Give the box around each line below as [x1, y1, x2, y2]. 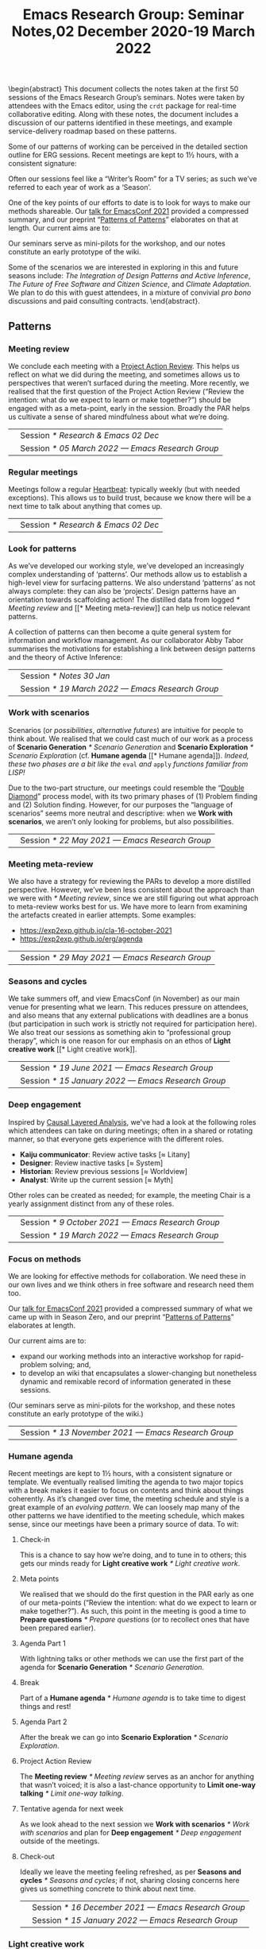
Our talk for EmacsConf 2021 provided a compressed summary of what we [8, 1304, 253, 1313]
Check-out [19, 1852, 56, 1862]
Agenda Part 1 [19, 1639, 66, 1649]
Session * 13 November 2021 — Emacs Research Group [20, 1427, 234, 1438]
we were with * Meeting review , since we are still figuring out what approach [8, 893, 259, 903]
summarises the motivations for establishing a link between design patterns [8, 644, 256, 653]
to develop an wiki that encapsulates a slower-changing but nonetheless [19, 1368, 257, 1377]
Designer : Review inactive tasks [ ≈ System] [19, 1158, 164, 1168]
